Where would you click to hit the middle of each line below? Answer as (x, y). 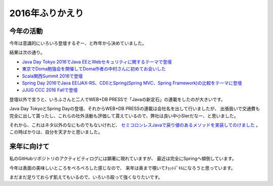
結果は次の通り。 (27, 53)
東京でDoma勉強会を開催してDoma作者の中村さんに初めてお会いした (94, 69)
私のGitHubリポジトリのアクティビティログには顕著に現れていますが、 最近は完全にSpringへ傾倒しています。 (123, 159)
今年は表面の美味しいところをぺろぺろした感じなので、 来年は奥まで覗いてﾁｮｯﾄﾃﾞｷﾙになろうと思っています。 (122, 168)
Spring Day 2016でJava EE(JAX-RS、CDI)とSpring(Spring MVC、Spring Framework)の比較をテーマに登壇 (132, 83)
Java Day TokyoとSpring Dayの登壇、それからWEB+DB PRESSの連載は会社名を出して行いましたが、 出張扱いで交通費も (135, 109)
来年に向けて (29, 147)
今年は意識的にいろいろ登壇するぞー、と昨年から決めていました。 (78, 43)
